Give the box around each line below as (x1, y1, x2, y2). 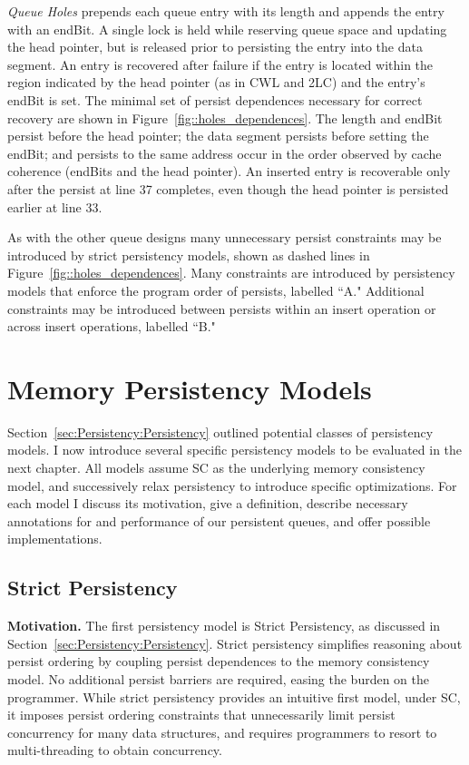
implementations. (7, 529, 103, 548)
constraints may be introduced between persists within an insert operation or (7, 299, 436, 318)
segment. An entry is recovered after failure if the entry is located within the (7, 54, 434, 74)
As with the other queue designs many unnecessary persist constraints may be (7, 228, 442, 247)
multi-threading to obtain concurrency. (7, 740, 222, 760)
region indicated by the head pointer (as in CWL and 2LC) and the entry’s (7, 73, 425, 92)
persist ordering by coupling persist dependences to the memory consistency (7, 652, 430, 671)
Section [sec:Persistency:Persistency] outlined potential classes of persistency (7, 422, 434, 441)
